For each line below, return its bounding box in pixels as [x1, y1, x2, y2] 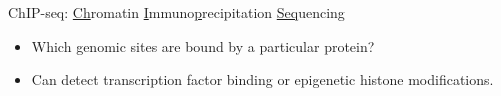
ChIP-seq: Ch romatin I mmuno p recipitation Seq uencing [8, 2, 345, 22]
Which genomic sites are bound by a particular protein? [31, 35, 375, 56]
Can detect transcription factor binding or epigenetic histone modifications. [31, 69, 494, 90]
